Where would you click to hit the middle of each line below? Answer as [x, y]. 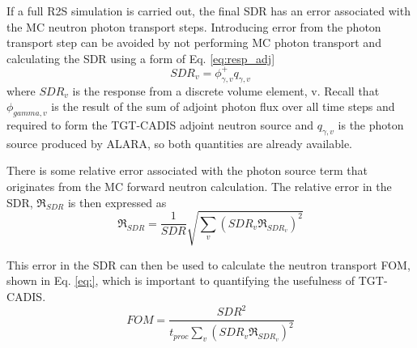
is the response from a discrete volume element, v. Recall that [226, 90]
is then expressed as [117, 202]
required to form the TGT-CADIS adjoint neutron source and [160, 125]
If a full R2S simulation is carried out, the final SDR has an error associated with [208, 11]
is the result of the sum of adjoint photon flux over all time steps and [223, 106]
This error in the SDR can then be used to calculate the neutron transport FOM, [208, 264]
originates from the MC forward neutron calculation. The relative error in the [199, 187]
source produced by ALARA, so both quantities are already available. [180, 143]
